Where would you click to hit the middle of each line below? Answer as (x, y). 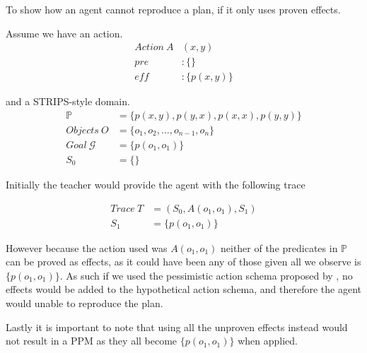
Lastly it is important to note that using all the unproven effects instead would (177, 327)
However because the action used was (87, 247)
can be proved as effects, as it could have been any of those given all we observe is (183, 262)
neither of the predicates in (279, 247)
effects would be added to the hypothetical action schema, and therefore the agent (184, 289)
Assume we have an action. (64, 33)
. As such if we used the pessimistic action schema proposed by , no (206, 275)
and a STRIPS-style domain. (68, 101)
